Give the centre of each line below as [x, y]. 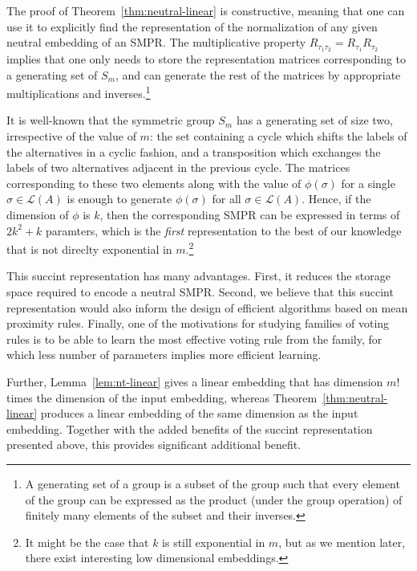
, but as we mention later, [342, 542]
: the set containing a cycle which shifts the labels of [278, 136]
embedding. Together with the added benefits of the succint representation [190, 428]
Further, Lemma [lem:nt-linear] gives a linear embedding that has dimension [195, 382]
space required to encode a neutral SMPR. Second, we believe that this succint [200, 292]
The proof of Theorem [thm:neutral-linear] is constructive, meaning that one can [206, 10]
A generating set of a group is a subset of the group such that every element [213, 484]
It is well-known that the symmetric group [111, 120]
